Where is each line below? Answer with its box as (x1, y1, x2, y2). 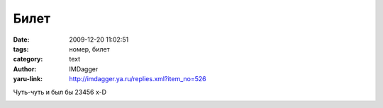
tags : (13, 44, 29, 53)
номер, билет (69, 44, 110, 53)
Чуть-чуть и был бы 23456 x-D (13, 88, 106, 96)
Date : (13, 35, 30, 44)
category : (13, 55, 43, 64)
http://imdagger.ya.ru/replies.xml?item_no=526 (69, 75, 206, 83)
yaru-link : (13, 75, 43, 83)
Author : (13, 64, 37, 73)
